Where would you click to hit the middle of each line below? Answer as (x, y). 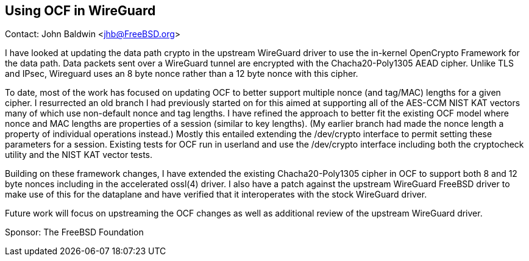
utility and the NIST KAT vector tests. (79, 155)
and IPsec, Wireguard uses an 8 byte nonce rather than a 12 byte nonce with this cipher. (182, 74)
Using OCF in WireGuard (80, 11)
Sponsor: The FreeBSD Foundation (74, 232)
